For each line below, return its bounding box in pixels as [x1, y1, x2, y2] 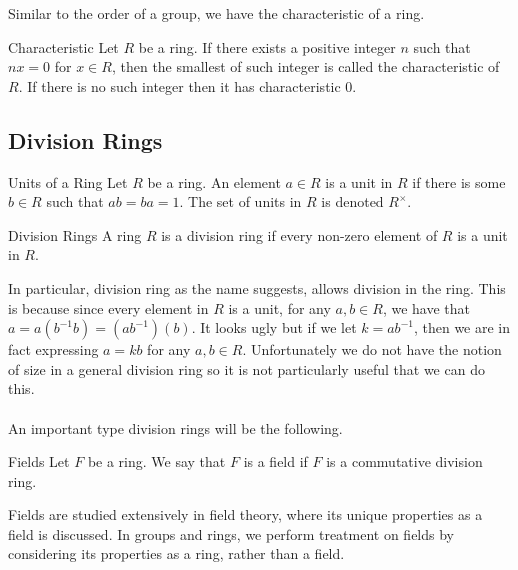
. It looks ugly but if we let [191, 317, 357, 338]
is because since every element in [8, 297, 209, 318]
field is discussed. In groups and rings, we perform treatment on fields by [8, 523, 455, 544]
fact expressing [8, 339, 99, 360]
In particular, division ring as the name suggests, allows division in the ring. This [8, 277, 506, 298]
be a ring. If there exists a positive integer [138, 36, 396, 57]
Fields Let [8, 451, 70, 472]
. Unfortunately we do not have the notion [242, 339, 502, 360]
